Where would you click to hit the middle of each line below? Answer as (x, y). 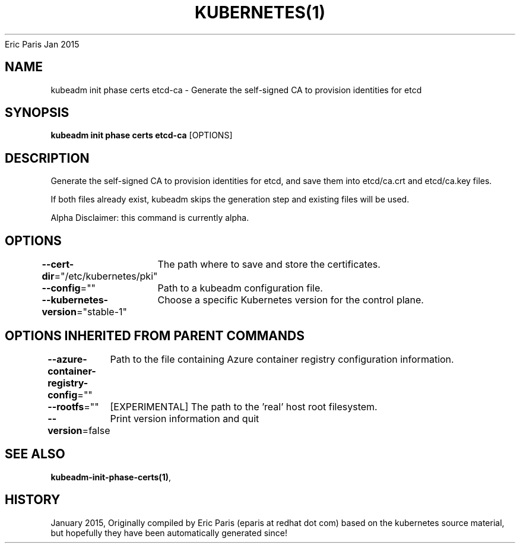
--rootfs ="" (73, 406)
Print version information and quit (185, 418)
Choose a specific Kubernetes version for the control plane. (291, 300)
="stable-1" (102, 312)
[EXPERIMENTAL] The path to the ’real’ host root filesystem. (244, 406)
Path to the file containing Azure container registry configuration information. (282, 359)
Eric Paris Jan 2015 (42, 44)
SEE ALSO (35, 454)
